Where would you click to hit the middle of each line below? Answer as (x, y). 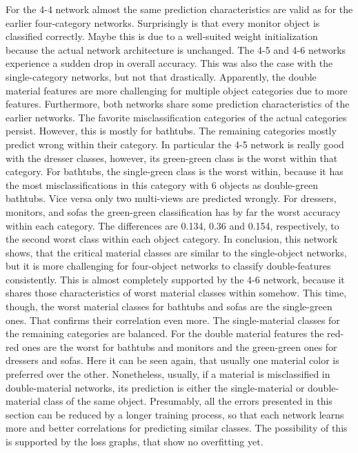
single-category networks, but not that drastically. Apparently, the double (161, 76)
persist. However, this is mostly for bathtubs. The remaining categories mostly (171, 131)
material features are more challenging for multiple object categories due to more (177, 90)
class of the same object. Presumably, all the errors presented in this (188, 401)
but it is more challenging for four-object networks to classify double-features (168, 266)
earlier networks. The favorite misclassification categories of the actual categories (176, 117)
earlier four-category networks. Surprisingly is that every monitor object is (163, 22)
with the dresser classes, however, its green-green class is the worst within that (172, 158)
